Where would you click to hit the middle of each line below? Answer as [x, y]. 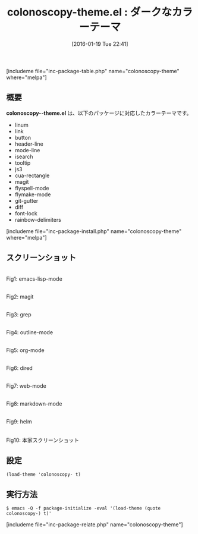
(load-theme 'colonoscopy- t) [44, 475]
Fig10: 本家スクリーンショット [43, 440]
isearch [24, 156]
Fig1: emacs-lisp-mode [34, 279]
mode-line [27, 150]
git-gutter [26, 200]
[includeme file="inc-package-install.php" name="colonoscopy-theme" [94, 231]
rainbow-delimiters [38, 219]
